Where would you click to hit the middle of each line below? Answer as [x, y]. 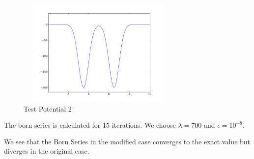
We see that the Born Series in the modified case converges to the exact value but [127, 141]
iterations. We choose [144, 125]
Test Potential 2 [48, 108]
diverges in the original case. [47, 151]
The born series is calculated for [52, 125]
